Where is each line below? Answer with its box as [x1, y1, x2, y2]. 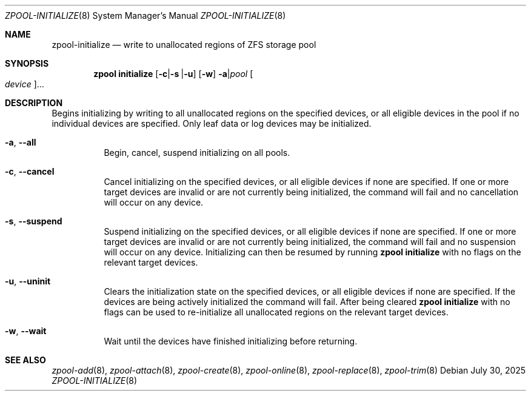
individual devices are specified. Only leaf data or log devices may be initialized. [52, 118, 372, 129]
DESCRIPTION [5, 98, 63, 108]
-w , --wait [5, 326, 47, 336]
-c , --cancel [5, 166, 55, 176]
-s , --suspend [5, 216, 62, 226]
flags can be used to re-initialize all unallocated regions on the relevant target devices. [104, 307, 449, 317]
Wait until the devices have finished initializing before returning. [104, 336, 358, 346]
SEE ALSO [5, 355, 46, 365]
